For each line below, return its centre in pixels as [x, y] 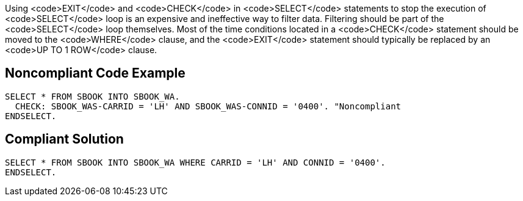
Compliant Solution [64, 139]
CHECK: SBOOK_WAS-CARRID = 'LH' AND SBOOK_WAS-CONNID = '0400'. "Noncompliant [208, 106]
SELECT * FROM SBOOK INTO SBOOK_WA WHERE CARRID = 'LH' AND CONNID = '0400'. [195, 162]
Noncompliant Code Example [95, 73]
